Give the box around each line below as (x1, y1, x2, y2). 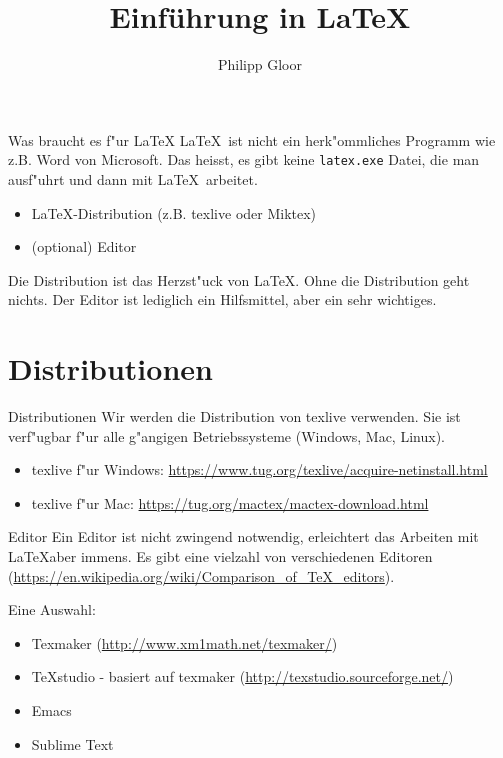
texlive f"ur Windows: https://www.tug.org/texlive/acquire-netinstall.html (31, 459, 488, 480)
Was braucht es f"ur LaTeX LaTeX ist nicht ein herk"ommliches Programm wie (8, 129, 496, 150)
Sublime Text (31, 733, 114, 754)
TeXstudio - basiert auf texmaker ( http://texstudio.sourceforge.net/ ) (31, 666, 454, 687)
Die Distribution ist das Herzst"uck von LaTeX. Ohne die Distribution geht (8, 269, 470, 290)
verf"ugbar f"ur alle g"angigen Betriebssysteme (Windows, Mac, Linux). (8, 425, 445, 446)
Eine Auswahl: (8, 599, 96, 620)
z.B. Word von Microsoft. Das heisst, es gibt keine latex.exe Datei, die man (8, 149, 480, 170)
